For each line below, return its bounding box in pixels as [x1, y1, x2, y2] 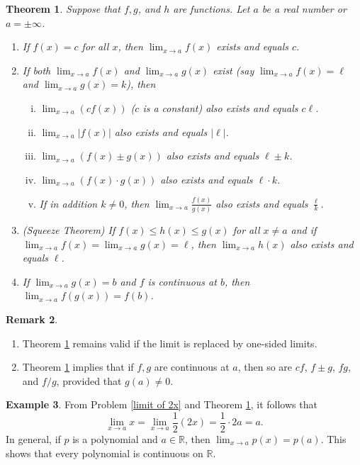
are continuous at [154, 359, 230, 374]
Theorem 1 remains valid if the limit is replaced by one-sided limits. [22, 335, 317, 350]
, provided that [56, 373, 122, 388]
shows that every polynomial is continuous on [6, 445, 203, 460]
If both [22, 62, 51, 77]
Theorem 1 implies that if [22, 359, 134, 374]
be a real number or [261, 1, 347, 16]
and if [291, 222, 317, 237]
